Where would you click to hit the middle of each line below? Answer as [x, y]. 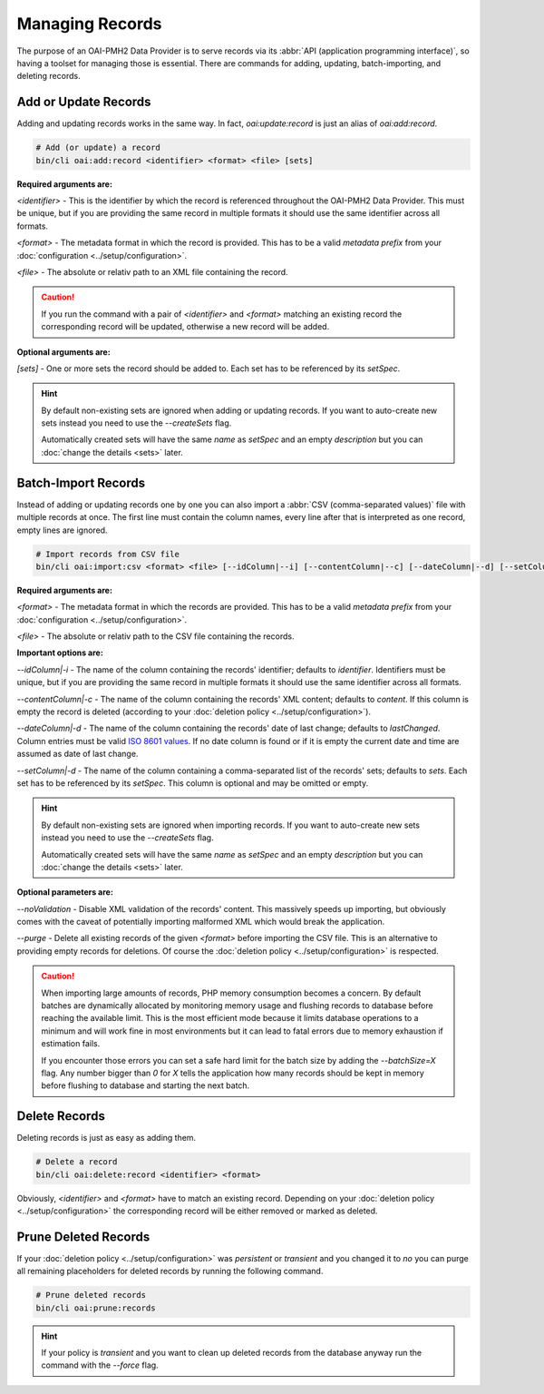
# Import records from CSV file [108, 554]
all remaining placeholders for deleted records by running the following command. [170, 1271]
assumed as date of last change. [78, 754]
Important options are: [60, 653]
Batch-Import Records [81, 482]
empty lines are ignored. [62, 530]
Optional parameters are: [65, 892]
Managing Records [89, 24]
